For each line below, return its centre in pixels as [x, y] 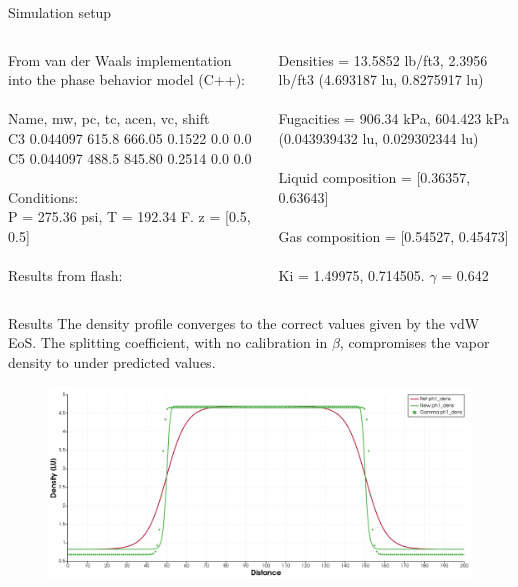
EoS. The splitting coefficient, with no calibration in [168, 342]
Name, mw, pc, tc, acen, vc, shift [109, 118]
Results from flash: [65, 275]
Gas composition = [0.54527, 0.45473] [393, 235]
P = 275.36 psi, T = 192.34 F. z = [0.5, [129, 216]
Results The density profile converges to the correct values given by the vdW [244, 322]
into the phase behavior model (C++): [126, 79]
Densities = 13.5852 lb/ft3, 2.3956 [383, 59]
